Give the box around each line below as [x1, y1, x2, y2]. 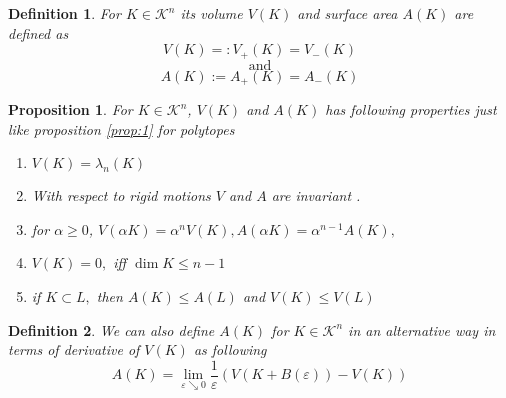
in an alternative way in [348, 319, 496, 340]
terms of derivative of [8, 339, 140, 360]
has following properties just [325, 99, 497, 120]
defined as [8, 22, 69, 43]
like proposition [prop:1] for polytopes [8, 118, 235, 139]
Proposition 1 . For [8, 99, 133, 120]
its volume [180, 3, 243, 23]
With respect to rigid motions [31, 185, 211, 206]
